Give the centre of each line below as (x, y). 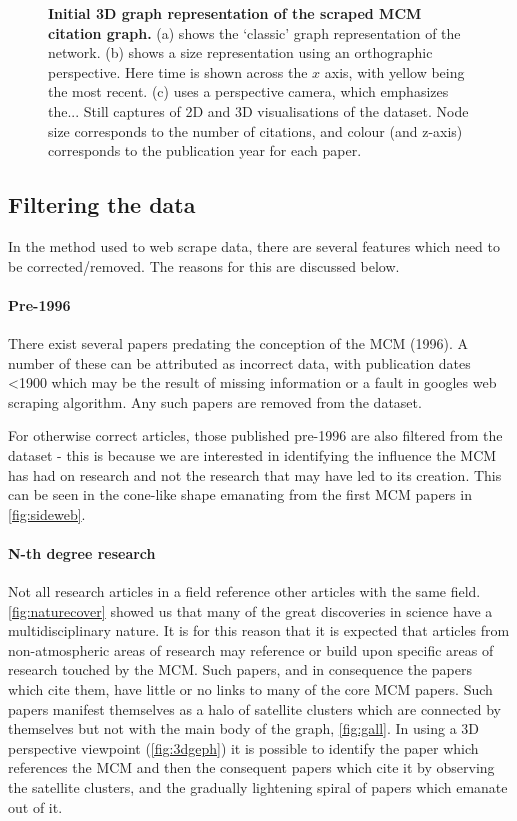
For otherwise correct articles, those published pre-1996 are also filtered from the (255, 435)
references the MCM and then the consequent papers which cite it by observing (251, 767)
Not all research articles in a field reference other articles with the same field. (244, 591)
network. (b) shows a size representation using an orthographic (240, 52)
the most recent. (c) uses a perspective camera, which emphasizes (248, 91)
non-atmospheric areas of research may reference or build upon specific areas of (251, 649)
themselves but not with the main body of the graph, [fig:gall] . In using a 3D (244, 728)
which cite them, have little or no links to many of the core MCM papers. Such (250, 689)
